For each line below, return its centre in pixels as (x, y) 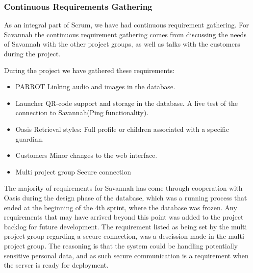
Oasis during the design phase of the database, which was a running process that (126, 197)
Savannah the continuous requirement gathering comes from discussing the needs (125, 34)
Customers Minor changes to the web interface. (86, 155)
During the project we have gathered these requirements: (89, 70)
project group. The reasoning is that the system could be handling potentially (121, 245)
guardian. (30, 138)
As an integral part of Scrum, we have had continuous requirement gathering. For (126, 25)
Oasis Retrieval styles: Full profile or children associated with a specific (122, 129)
